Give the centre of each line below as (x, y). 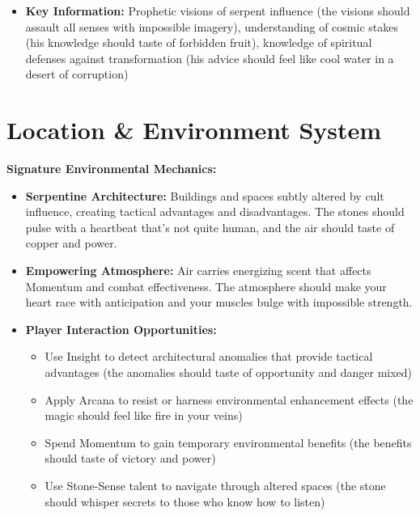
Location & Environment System (194, 130)
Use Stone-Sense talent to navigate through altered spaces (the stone (215, 485)
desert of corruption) (77, 74)
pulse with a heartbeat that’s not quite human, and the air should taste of (210, 227)
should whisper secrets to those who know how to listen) (185, 501)
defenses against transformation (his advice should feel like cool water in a (210, 58)
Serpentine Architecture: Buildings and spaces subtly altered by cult (205, 195)
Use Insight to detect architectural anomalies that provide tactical (209, 356)
